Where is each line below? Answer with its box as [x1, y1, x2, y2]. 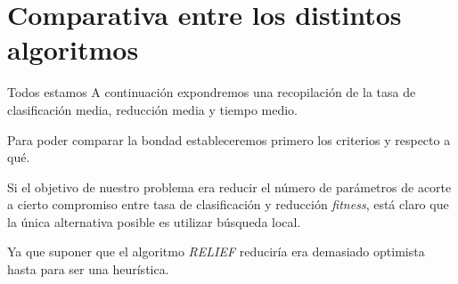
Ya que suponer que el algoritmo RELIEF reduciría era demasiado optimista [7, 242, 425, 261]
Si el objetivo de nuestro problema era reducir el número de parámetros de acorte [7, 177, 452, 196]
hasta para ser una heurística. [7, 260, 169, 279]
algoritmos [7, 31, 139, 68]
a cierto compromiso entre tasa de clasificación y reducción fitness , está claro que [7, 195, 449, 214]
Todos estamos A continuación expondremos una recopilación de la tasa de [7, 83, 416, 101]
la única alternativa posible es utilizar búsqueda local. [7, 212, 301, 231]
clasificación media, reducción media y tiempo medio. [7, 100, 298, 118]
